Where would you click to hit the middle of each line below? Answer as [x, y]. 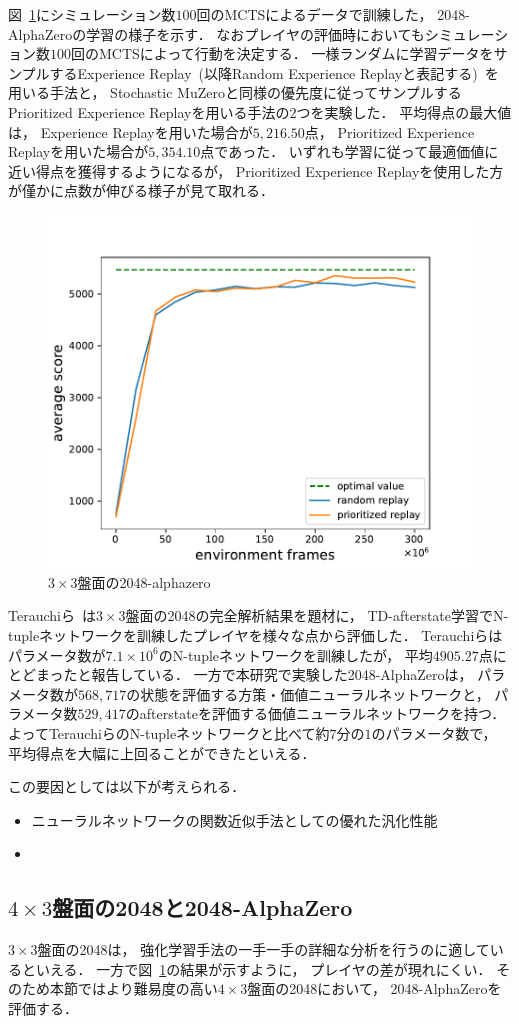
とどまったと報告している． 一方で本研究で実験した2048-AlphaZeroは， [240, 674]
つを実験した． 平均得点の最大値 [404, 111]
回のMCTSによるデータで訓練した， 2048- [333, 14]
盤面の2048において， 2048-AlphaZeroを [374, 988]
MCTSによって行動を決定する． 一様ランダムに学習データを [296, 53]
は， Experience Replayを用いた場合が [130, 131]
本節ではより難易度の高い [133, 988]
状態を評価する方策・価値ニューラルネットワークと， [315, 693]
